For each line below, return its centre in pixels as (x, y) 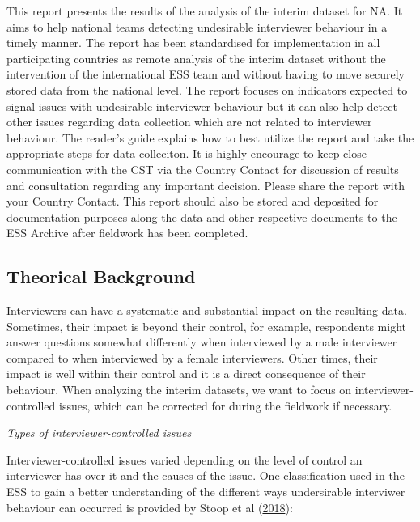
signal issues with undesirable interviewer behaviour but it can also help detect (202, 106)
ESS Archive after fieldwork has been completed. (127, 233)
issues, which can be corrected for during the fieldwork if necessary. (225, 405)
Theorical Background (101, 276)
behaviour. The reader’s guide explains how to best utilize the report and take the (210, 137)
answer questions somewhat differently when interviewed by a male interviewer (202, 342)
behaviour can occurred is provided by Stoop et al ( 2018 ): (150, 507)
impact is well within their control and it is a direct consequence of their (186, 373)
